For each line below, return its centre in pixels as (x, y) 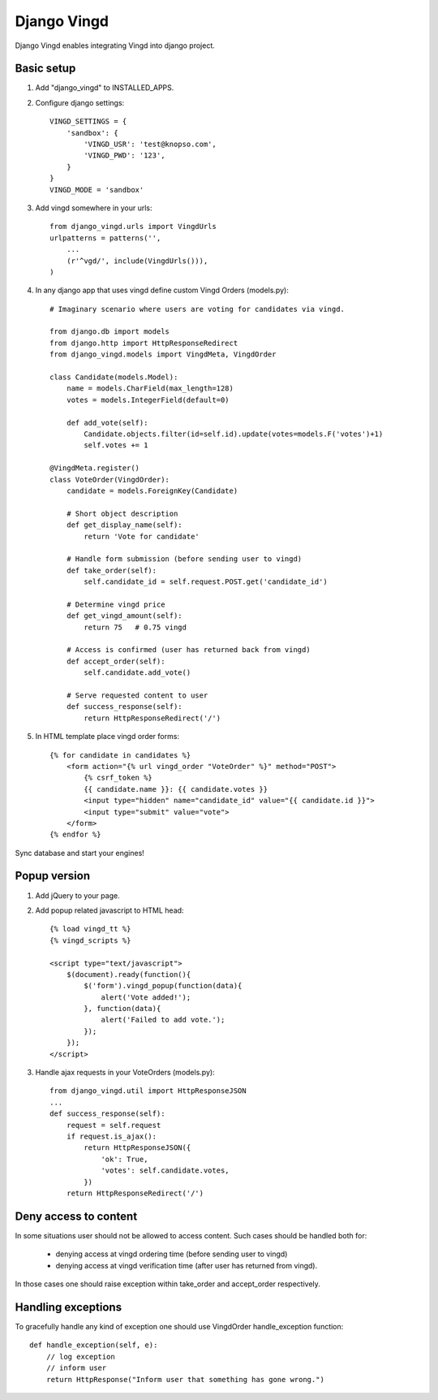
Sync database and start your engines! (80, 853)
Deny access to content (76, 1216)
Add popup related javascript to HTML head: (109, 910)
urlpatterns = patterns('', (105, 238)
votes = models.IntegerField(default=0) (148, 400)
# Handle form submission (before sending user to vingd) (184, 559)
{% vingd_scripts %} (90, 940)
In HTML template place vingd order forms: (107, 737)
